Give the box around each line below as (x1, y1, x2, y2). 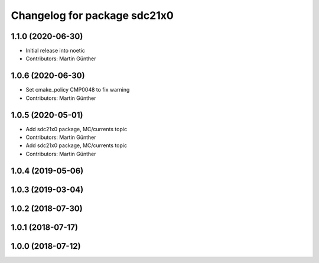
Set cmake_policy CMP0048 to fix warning (25, 86, 130, 93)
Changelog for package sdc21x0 (11, 9, 174, 22)
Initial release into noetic (25, 47, 86, 54)
